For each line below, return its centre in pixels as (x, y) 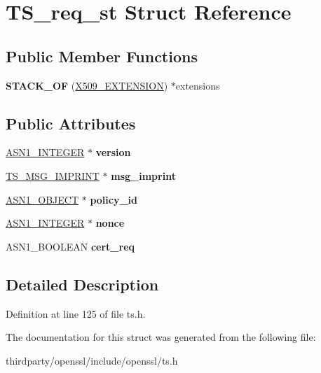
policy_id (114, 199)
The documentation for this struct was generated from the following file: (161, 337)
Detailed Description (82, 284)
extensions (198, 85)
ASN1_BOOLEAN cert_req (70, 246)
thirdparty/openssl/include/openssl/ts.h (92, 360)
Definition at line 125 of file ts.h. (76, 313)
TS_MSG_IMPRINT (53, 175)
